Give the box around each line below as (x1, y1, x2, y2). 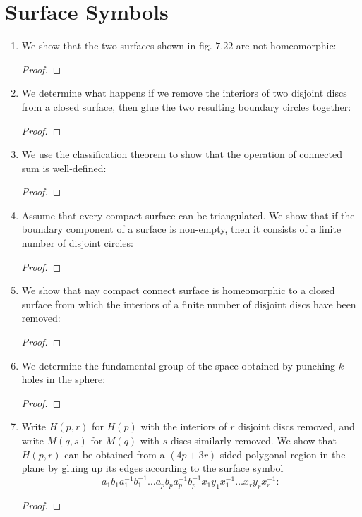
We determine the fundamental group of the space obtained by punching (21, 358, 336, 372)
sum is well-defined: (21, 160, 107, 175)
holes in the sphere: (21, 372, 106, 387)
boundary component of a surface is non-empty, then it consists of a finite (21, 221, 342, 236)
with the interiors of (140, 419, 227, 434)
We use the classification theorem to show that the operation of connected (21, 147, 342, 162)
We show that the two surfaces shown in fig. (21, 38, 212, 53)
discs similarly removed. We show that (170, 433, 337, 447)
